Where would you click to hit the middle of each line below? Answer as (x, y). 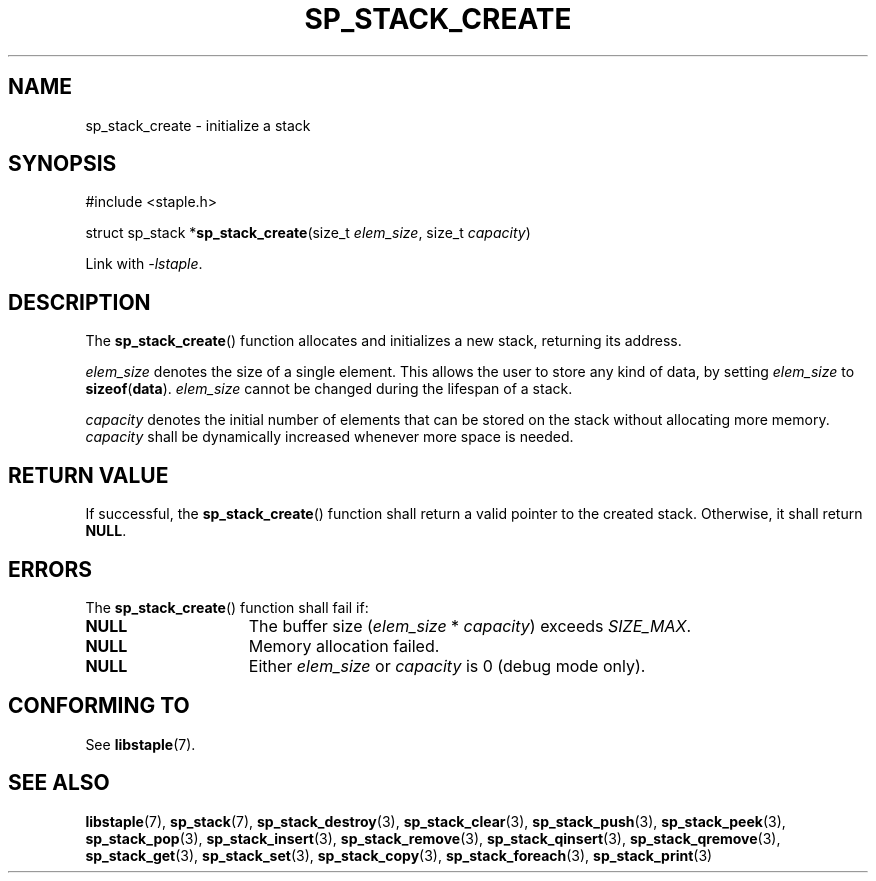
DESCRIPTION (79, 302)
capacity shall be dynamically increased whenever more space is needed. (329, 437)
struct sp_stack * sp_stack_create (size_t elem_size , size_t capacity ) (308, 233)
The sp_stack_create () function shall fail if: (227, 607)
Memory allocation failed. (344, 645)
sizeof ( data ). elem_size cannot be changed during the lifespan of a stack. (329, 389)
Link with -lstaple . (144, 264)
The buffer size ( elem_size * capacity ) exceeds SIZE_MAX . (470, 625)
